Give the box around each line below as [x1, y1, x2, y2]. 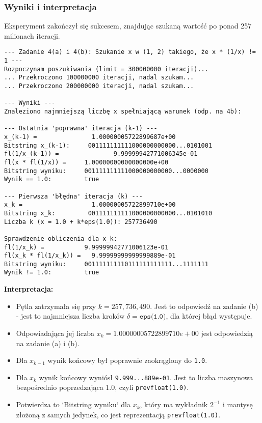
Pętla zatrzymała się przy [16, 300, 96, 311]
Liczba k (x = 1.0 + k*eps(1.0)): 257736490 [4, 218, 158, 225]
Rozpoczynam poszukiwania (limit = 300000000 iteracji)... [4, 65, 208, 73]
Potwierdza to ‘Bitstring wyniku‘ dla [16, 399, 130, 410]
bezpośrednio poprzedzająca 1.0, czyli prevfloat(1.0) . [16, 382, 189, 392]
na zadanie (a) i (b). [16, 337, 80, 348]
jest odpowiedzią [201, 327, 253, 338]
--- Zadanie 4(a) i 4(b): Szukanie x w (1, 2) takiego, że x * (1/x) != [4, 48, 256, 56]
